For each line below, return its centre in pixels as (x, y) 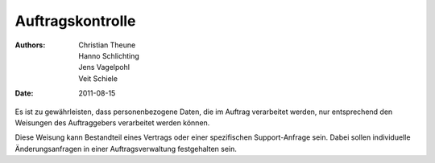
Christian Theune (107, 45)
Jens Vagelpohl (104, 67)
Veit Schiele (98, 78)
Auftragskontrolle (75, 21)
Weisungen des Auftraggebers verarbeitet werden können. (112, 122)
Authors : (30, 45)
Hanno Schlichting (109, 55)
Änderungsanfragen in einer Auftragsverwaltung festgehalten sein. (126, 149)
